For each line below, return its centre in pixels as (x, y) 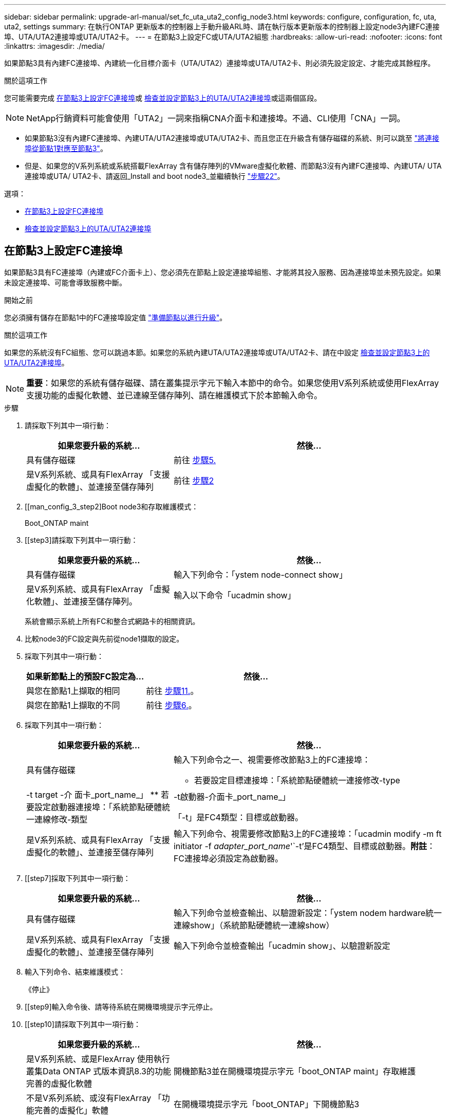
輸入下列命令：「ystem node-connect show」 (260, 574)
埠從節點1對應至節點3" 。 (66, 148)
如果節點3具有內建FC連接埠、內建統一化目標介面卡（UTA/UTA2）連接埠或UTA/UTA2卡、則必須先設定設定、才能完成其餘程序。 (220, 63)
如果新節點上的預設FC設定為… (85, 676)
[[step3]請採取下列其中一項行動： (81, 540)
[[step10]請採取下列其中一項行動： (83, 1024)
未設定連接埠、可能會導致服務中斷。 (65, 282)
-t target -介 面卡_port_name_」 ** (92, 794)
